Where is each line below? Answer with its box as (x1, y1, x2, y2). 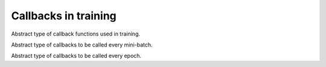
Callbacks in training (11, 9, 117, 22)
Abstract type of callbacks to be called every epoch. (11, 52, 142, 60)
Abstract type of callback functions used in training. (11, 30, 141, 37)
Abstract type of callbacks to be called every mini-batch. (11, 41, 153, 48)
